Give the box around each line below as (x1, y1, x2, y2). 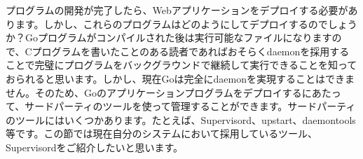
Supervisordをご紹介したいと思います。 (6, 139, 184, 154)
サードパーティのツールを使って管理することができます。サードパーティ (25, 99, 356, 113)
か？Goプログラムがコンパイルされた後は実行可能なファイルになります (6, 30, 332, 45)
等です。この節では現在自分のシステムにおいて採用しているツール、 (6, 126, 318, 141)
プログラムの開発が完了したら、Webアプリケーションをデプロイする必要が (6, 3, 348, 17)
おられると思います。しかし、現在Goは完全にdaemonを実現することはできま (6, 71, 355, 85)
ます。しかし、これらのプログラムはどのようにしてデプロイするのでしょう (15, 16, 357, 31)
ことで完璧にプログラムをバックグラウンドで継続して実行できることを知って (6, 57, 357, 72)
